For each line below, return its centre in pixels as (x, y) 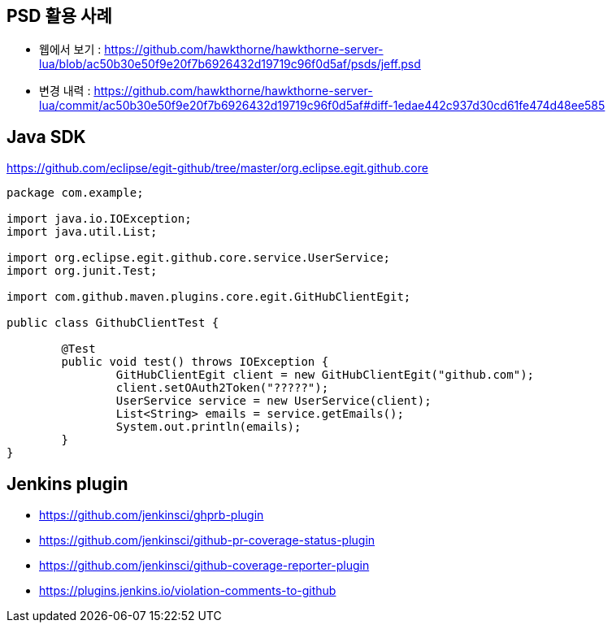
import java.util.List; (82, 232)
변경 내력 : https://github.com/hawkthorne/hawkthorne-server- (206, 91)
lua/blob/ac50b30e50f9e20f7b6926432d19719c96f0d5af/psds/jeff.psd (230, 64)
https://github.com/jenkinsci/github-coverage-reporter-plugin (204, 566)
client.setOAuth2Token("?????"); (222, 388)
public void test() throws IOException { (195, 362)
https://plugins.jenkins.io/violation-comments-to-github (188, 591)
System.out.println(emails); (208, 427)
